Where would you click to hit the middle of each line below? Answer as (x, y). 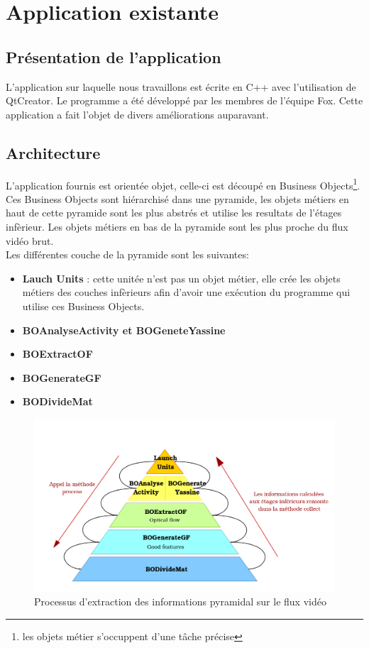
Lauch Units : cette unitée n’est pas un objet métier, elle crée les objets (181, 278)
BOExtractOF (57, 354)
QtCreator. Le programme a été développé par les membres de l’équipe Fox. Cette (184, 100)
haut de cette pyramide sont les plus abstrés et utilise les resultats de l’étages (174, 213)
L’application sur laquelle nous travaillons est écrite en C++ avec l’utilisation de (181, 86)
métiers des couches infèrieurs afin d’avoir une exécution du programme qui (186, 292)
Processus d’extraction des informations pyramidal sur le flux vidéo (180, 602)
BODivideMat (57, 401)
